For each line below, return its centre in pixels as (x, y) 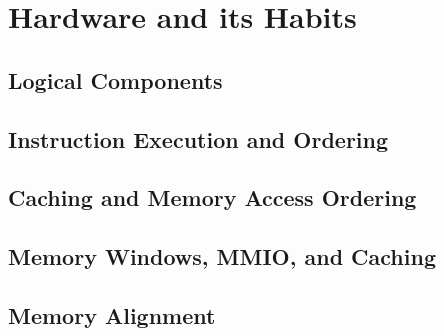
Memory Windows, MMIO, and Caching (222, 256)
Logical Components (115, 79)
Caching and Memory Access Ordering (212, 197)
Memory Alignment (112, 314)
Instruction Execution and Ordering (198, 138)
